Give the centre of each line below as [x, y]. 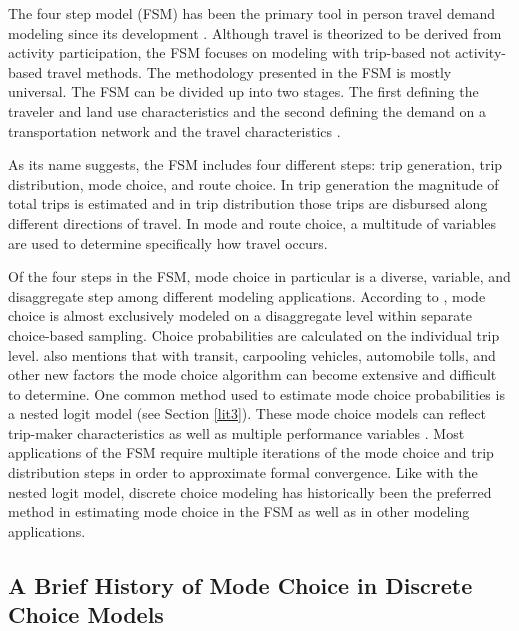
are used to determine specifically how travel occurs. [168, 242]
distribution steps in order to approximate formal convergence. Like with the [243, 472]
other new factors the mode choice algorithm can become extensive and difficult [252, 374]
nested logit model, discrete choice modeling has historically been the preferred [250, 491]
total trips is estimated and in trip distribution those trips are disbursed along [248, 203]
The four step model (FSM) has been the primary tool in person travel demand [252, 13]
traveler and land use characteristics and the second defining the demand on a [247, 110]
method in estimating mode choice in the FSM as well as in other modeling [239, 511]
